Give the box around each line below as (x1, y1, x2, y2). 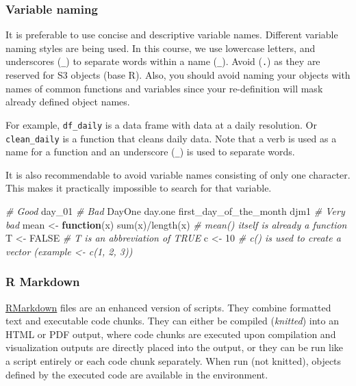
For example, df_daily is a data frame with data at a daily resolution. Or (5, 117, 317, 131)
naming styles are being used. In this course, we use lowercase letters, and (5, 40, 316, 55)
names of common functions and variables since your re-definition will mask (5, 81, 323, 95)
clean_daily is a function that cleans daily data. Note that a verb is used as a (5, 131, 337, 145)
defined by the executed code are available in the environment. (5, 367, 268, 381)
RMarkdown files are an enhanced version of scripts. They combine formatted (5, 300, 331, 314)
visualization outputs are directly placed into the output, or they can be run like (5, 340, 344, 355)
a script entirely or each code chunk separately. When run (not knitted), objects (5, 353, 342, 368)
